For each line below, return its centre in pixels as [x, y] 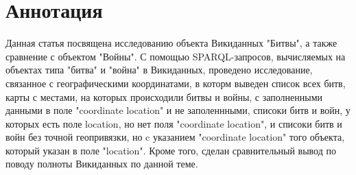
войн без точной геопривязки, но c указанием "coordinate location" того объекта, [175, 137]
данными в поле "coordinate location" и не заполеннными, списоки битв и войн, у [178, 110]
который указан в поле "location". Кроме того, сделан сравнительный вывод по [171, 150]
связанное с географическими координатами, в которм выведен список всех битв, [176, 83]
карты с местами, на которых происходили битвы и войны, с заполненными [164, 96]
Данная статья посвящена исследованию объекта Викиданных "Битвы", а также [171, 43]
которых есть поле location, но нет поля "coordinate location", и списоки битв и [174, 123]
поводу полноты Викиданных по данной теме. [102, 164]
